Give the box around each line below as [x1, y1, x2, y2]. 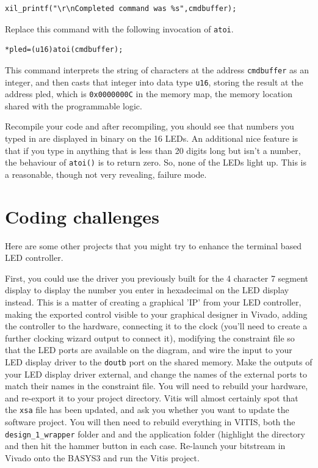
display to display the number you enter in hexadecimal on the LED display [5, 283, 289, 296]
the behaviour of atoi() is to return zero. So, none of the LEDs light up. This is [5, 156, 306, 169]
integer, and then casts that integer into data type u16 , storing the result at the [5, 75, 303, 88]
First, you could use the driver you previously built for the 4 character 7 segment [5, 271, 308, 284]
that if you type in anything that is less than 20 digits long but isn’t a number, [5, 144, 301, 156]
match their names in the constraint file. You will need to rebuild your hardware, [5, 379, 308, 392]
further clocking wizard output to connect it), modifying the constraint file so [5, 331, 295, 344]
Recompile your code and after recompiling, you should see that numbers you [5, 120, 294, 133]
